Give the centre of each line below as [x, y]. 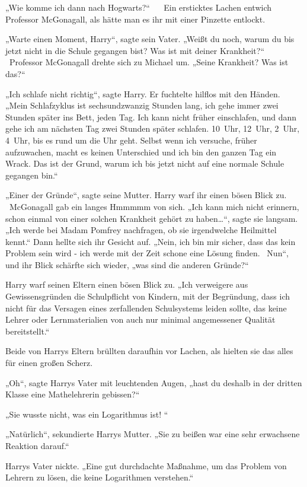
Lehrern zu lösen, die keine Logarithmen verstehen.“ [100, 477]
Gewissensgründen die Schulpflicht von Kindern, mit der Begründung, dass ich [148, 296]
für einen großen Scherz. [49, 363]
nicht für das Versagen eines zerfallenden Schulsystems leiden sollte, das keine [146, 308]
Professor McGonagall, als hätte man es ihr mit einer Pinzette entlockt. [135, 19]
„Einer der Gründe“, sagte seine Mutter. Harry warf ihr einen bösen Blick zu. [146, 195]
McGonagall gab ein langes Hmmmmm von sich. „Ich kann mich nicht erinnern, [154, 206]
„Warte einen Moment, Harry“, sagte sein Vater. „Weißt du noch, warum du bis [150, 39]
